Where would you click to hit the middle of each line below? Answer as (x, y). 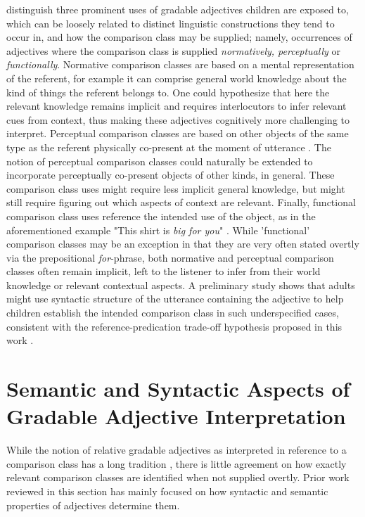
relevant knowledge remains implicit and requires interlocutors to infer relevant (177, 106)
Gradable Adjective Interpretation (176, 416)
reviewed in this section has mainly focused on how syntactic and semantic (167, 491)
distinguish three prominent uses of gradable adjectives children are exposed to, (178, 9)
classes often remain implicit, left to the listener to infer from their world (164, 271)
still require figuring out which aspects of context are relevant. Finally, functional (181, 202)
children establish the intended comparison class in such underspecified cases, (173, 313)
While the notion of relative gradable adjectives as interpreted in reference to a (177, 450)
